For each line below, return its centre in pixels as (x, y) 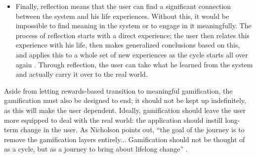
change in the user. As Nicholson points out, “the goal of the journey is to (132, 130)
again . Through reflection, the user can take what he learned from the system (134, 64)
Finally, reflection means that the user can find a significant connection (123, 6)
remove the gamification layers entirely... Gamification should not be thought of (125, 139)
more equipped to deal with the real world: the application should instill (113, 120)
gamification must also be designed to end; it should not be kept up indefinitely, (125, 100)
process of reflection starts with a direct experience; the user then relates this (132, 35)
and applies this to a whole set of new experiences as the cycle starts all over (132, 54)
